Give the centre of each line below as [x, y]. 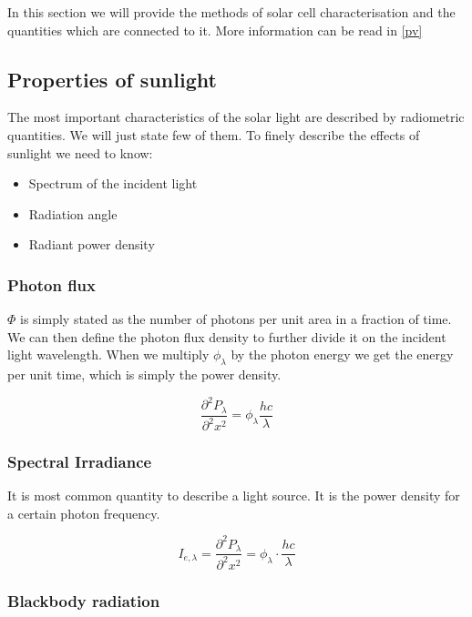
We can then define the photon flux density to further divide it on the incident [227, 336]
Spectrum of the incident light [113, 183]
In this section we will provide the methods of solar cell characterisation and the [231, 12]
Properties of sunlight [112, 79]
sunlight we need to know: [80, 152]
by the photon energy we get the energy [342, 354]
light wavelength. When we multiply [108, 354]
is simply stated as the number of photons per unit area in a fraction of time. [236, 319]
